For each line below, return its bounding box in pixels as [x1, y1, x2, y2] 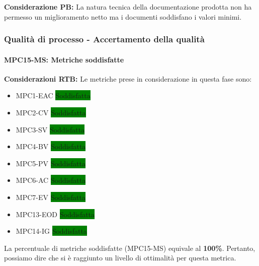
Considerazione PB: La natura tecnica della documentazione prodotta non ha [4, 2, 252, 12]
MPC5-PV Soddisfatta [16, 158, 85, 168]
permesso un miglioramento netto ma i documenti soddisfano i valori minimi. [4, 11, 242, 22]
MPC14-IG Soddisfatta [16, 226, 87, 236]
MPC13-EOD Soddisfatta [16, 209, 95, 219]
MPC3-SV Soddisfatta [16, 124, 85, 135]
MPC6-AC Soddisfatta [16, 175, 86, 185]
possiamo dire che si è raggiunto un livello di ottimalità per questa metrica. [4, 252, 236, 263]
